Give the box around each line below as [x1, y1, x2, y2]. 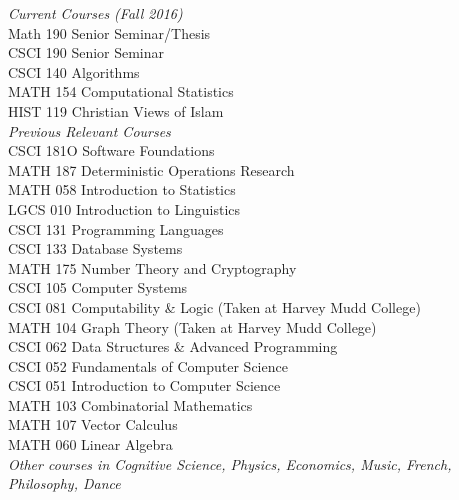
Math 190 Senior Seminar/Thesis [8, 22, 211, 43]
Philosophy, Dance [8, 473, 121, 494]
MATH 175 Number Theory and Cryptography [8, 257, 297, 278]
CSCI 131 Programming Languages [8, 218, 224, 239]
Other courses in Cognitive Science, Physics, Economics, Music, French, [8, 453, 452, 474]
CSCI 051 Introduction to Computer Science [8, 375, 281, 396]
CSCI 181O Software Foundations [8, 140, 215, 161]
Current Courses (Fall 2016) [8, 3, 183, 23]
